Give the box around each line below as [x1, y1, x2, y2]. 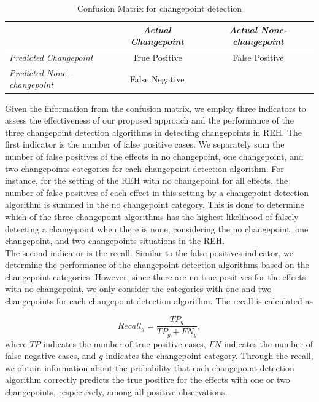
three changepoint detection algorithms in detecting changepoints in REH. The [5, 125, 302, 138]
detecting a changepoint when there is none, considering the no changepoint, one [5, 222, 309, 235]
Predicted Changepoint [9, 51, 93, 64]
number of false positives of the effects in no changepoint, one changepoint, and [5, 149, 304, 162]
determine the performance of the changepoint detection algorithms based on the [5, 258, 309, 271]
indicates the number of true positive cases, [43, 337, 206, 350]
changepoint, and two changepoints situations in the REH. [5, 234, 225, 247]
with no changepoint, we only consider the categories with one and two [5, 282, 272, 295]
